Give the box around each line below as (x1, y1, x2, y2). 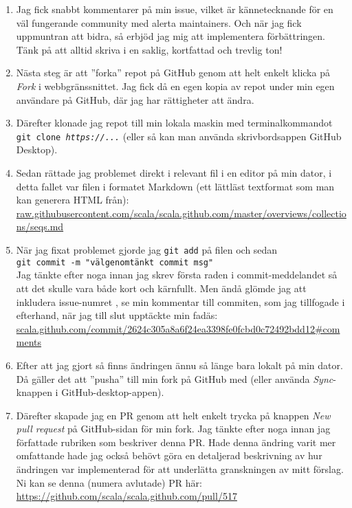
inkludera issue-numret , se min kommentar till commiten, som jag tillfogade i (16, 294, 345, 309)
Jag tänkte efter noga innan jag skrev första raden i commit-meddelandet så (16, 267, 338, 282)
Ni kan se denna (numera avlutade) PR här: (16, 475, 202, 489)
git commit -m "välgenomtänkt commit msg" (16, 257, 214, 267)
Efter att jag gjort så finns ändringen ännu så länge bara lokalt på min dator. (16, 357, 343, 372)
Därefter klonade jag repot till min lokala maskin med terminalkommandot (16, 115, 333, 130)
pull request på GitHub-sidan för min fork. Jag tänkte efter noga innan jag (16, 421, 331, 436)
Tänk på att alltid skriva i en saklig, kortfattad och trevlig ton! (16, 42, 283, 56)
